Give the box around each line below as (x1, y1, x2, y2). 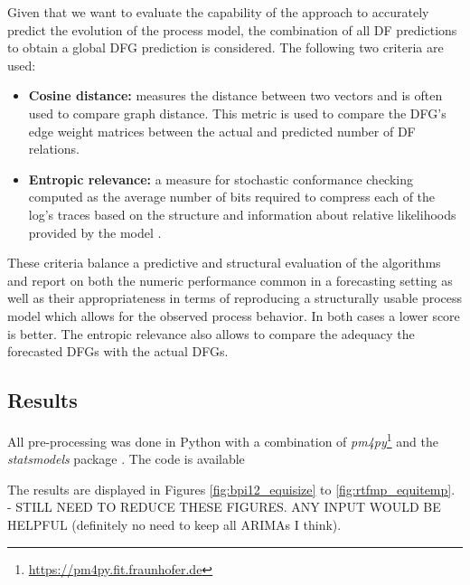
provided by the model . (28, 222, 162, 241)
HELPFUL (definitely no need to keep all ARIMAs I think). (7, 514, 342, 533)
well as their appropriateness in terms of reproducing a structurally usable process (7, 288, 463, 307)
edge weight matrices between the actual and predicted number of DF (28, 121, 416, 140)
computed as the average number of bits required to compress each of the (28, 187, 436, 206)
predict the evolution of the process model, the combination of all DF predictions (7, 20, 457, 39)
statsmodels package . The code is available (7, 449, 245, 468)
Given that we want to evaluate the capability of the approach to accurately (7, 3, 429, 21)
